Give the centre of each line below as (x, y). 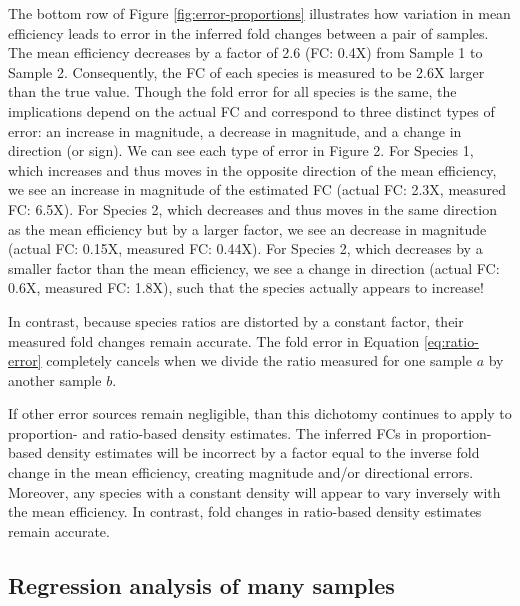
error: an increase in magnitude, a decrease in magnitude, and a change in (235, 130)
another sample (55, 379)
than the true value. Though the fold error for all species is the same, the (232, 91)
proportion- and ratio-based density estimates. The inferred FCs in (213, 432)
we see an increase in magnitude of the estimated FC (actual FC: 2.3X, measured (257, 189)
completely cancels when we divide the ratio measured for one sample (259, 360)
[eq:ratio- (451, 340)
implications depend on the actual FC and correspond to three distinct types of (251, 110)
